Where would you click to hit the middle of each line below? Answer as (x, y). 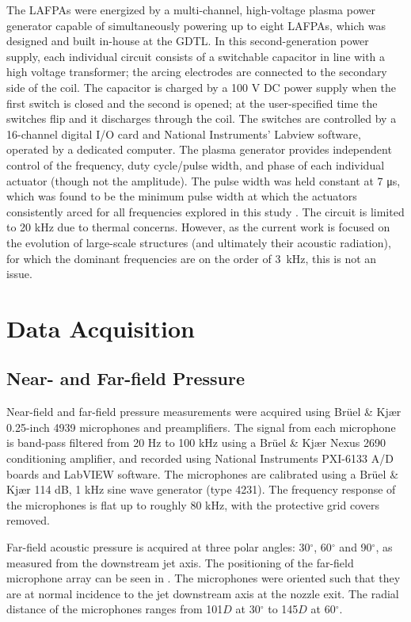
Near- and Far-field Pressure (126, 378)
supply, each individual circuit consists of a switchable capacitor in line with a (196, 56)
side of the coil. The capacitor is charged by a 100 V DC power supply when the (202, 87)
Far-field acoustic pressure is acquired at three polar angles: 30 (158, 547)
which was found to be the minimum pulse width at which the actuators (182, 196)
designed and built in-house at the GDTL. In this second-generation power (188, 41)
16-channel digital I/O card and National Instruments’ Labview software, (184, 134)
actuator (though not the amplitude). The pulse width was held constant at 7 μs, (204, 180)
